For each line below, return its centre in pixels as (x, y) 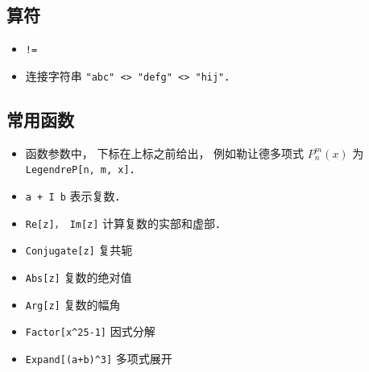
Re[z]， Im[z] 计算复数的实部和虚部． (126, 223)
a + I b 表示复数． (76, 195)
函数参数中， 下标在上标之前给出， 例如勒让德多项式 (165, 153)
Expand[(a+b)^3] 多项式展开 (99, 358)
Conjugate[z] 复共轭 (79, 250)
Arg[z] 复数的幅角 (73, 304)
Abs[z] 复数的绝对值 (79, 277)
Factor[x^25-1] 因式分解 (90, 331)
